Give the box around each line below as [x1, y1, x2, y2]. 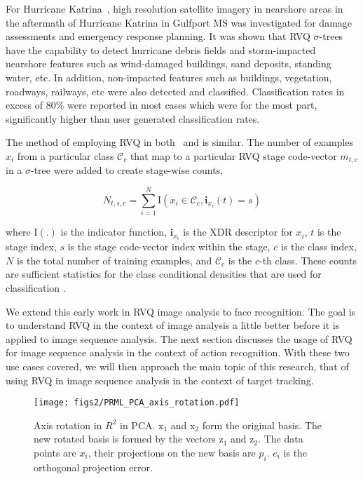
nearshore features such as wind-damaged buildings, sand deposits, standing [6, 56, 331, 71]
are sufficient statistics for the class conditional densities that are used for [6, 267, 322, 281]
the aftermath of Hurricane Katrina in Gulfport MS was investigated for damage [6, 15, 352, 29]
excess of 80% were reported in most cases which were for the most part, [6, 97, 317, 112]
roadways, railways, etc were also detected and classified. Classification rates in [6, 83, 345, 98]
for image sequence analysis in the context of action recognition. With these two [6, 345, 350, 360]
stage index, [6, 239, 57, 254]
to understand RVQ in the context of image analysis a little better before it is [6, 318, 340, 332]
